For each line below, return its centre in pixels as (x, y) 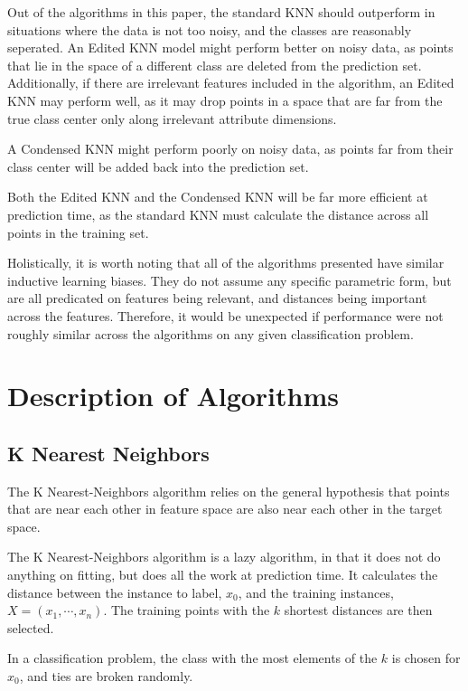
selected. (31, 627)
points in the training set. (78, 232)
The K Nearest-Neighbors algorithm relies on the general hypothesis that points (229, 491)
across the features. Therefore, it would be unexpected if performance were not (225, 315)
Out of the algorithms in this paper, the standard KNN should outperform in (221, 12)
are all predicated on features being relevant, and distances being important (217, 298)
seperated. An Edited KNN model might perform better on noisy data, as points (230, 47)
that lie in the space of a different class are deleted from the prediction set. (215, 65)
